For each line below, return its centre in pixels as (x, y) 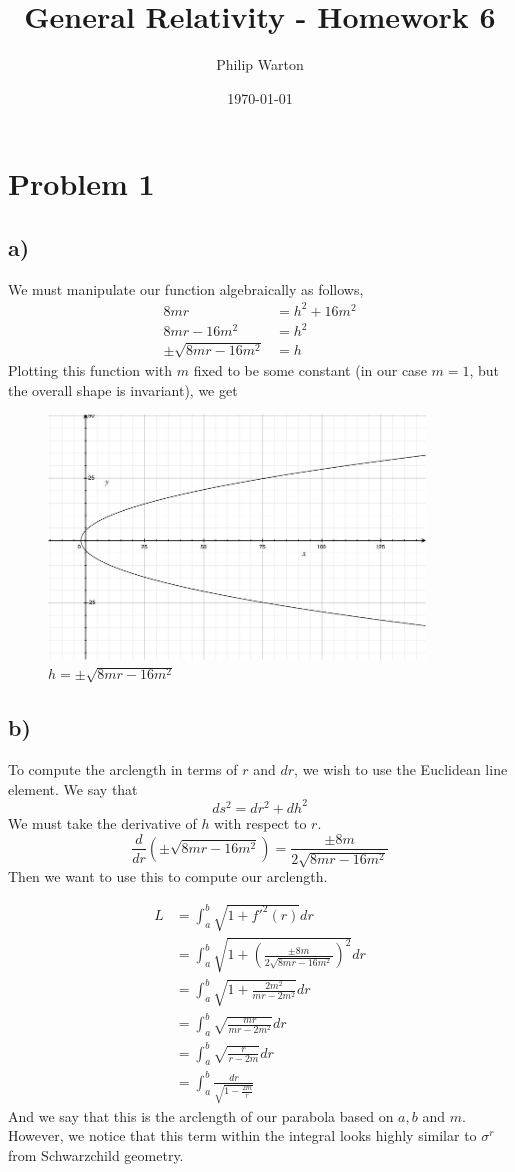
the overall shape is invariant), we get (123, 389)
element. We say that (73, 788)
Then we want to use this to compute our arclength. (168, 875)
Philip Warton (260, 64)
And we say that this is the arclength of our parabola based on (201, 1115)
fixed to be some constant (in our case (310, 369)
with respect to (260, 822)
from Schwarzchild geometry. (96, 1154)
